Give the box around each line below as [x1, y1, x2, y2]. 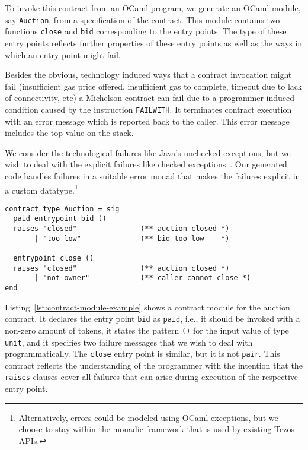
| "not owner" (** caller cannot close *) [34, 274, 251, 283]
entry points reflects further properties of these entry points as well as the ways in [5, 36, 303, 49]
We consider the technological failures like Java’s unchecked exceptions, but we [5, 146, 291, 159]
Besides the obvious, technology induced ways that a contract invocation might [5, 68, 292, 81]
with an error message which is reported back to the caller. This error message [5, 115, 290, 127]
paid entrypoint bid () [13, 214, 107, 223]
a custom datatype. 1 [5, 182, 78, 196]
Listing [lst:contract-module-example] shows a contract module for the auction [5, 300, 290, 313]
